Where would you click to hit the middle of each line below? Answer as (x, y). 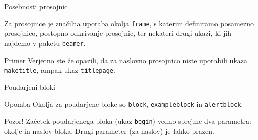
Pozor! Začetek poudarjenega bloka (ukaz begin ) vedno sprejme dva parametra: (128, 121)
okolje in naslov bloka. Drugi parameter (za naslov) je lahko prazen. (109, 131)
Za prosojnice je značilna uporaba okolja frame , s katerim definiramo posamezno (129, 23)
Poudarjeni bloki (30, 87)
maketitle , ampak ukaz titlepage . (60, 70)
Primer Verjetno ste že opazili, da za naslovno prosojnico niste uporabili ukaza (126, 60)
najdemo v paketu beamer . (45, 43)
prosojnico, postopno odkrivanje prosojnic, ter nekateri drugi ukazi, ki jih (118, 33)
